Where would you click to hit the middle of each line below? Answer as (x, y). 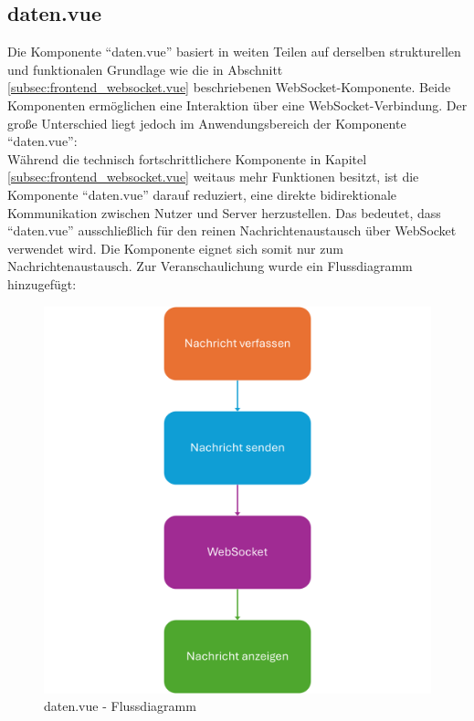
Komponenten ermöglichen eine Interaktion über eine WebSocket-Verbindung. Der (237, 104)
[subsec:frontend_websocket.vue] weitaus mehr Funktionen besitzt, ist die (213, 177)
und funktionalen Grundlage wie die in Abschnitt (145, 69)
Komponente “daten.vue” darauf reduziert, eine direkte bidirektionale (202, 194)
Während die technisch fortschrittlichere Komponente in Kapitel (187, 158)
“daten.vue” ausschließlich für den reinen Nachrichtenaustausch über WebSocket (232, 230)
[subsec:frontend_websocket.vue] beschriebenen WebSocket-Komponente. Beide (229, 87)
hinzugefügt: (42, 283)
